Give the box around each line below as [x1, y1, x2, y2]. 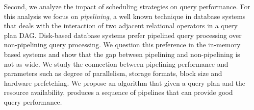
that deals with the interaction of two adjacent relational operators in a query [4, 20, 238, 31]
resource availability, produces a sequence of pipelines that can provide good [4, 87, 233, 97]
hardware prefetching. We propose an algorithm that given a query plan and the [4, 77, 245, 88]
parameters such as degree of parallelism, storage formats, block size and [4, 68, 222, 78]
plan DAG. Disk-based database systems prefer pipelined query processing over [4, 30, 242, 40]
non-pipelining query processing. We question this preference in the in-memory [4, 39, 241, 50]
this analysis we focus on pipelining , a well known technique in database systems [4, 11, 246, 21]
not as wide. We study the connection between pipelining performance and [4, 58, 229, 69]
